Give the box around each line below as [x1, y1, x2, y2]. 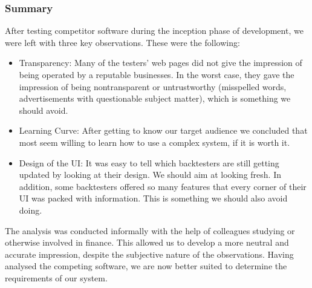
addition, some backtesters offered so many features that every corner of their [19, 180, 307, 192]
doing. [19, 203, 42, 216]
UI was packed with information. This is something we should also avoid [19, 192, 288, 205]
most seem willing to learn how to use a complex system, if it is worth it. [19, 136, 290, 148]
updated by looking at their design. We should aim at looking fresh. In [19, 168, 281, 181]
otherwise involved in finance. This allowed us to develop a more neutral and [5, 236, 289, 249]
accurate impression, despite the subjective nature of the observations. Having [5, 247, 294, 260]
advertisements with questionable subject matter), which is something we [19, 92, 291, 105]
